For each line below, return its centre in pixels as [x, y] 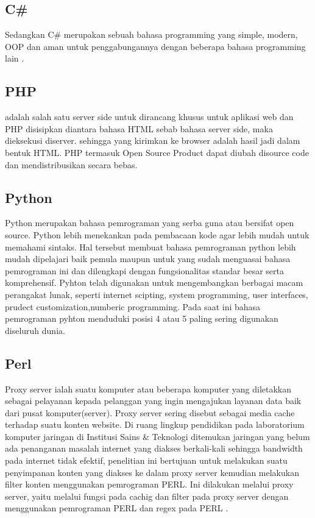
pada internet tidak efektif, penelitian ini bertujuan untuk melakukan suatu [146, 460]
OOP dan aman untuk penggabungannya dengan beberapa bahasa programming [155, 46]
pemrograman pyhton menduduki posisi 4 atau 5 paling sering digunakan [142, 318]
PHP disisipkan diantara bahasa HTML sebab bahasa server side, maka [139, 128]
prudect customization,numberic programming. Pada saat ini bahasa [133, 306]
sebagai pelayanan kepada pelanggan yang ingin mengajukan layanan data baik [153, 401]
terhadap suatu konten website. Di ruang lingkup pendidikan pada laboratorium [155, 424]
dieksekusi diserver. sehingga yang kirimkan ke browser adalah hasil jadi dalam [153, 140]
